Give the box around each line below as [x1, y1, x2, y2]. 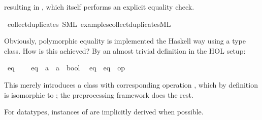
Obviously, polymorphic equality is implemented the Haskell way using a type [4, 35, 246, 46]
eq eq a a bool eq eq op [7, 62, 125, 73]
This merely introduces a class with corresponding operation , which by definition [4, 79, 258, 90]
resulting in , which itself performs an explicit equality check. [4, 2, 194, 12]
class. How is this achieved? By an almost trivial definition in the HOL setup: [4, 45, 246, 56]
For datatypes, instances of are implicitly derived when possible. [4, 106, 204, 117]
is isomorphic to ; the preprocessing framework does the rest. [4, 89, 193, 100]
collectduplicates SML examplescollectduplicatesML [7, 18, 171, 29]
